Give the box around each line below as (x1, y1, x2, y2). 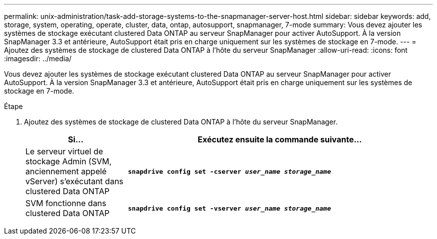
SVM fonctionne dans (25, 198, 107, 208)
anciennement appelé (25, 166, 107, 176)
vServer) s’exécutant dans (25, 176, 124, 186)
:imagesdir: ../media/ (4, 54, 72, 63)
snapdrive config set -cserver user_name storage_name (128, 167, 331, 175)
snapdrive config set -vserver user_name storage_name (128, 204, 331, 212)
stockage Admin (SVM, (25, 156, 112, 166)
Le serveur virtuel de (25, 146, 103, 156)
